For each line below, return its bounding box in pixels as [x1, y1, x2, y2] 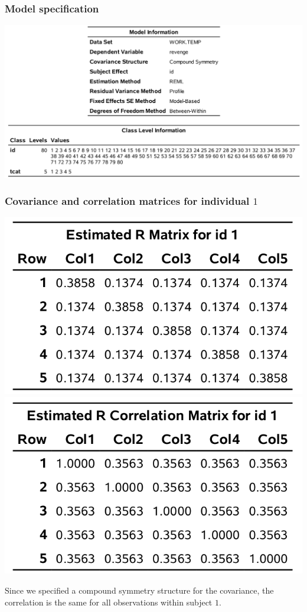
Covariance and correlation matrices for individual [5, 194, 250, 208]
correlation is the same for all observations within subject [5, 595, 213, 608]
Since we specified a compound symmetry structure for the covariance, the [5, 584, 274, 596]
